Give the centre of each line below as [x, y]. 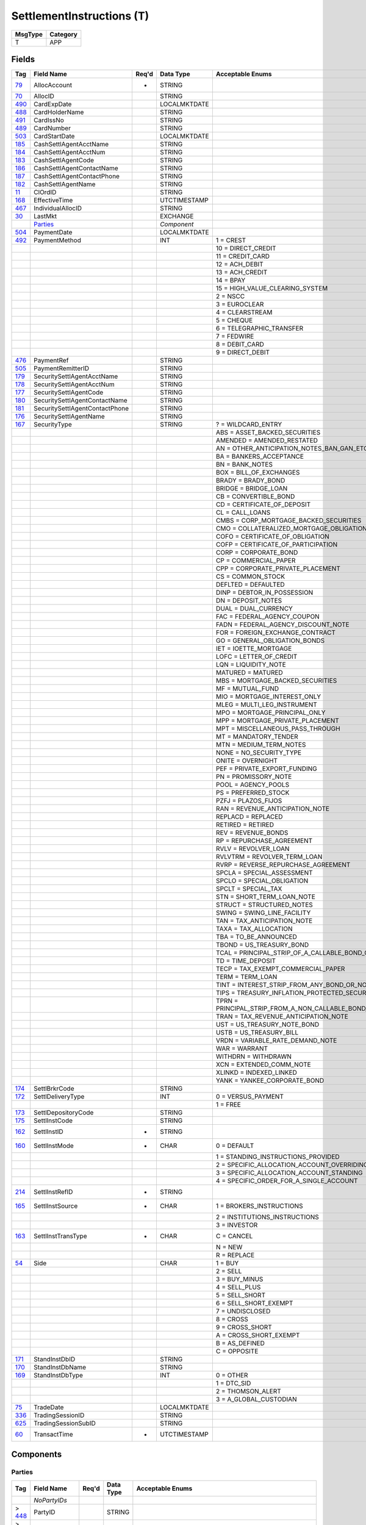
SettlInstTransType [60, 1236]
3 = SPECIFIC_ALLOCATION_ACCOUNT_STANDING [289, 1173]
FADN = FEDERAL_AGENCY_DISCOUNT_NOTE [283, 625]
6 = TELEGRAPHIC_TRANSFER [260, 328]
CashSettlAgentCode [64, 160]
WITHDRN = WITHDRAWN [254, 1057]
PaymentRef [51, 361]
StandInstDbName [60, 1368]
